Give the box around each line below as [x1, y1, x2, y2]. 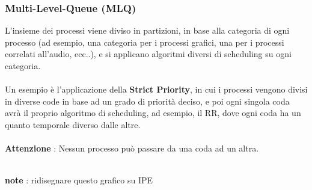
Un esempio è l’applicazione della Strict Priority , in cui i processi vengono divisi [5, 83, 308, 96]
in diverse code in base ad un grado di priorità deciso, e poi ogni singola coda [5, 94, 290, 107]
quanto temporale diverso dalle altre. [5, 118, 141, 130]
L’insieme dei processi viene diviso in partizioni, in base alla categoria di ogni [5, 24, 290, 37]
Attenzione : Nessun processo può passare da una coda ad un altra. [5, 142, 259, 155]
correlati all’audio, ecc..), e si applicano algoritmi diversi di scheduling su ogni [5, 47, 292, 60]
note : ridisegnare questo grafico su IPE [5, 174, 153, 186]
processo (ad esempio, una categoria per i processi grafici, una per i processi [5, 35, 284, 48]
